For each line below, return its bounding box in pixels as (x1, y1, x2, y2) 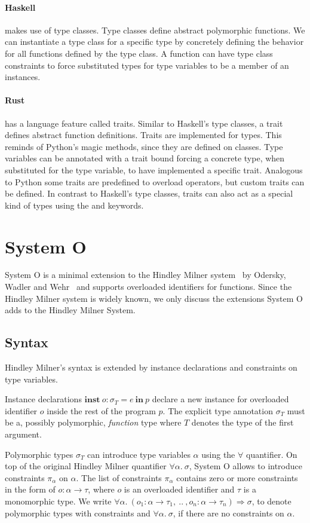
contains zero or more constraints (176, 471, 298, 484)
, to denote (251, 494, 291, 507)
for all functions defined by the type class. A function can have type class (5, 47, 273, 59)
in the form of (5, 483, 56, 496)
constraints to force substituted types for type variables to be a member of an (5, 59, 289, 71)
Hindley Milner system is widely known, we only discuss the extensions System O (5, 292, 303, 304)
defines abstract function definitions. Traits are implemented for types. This (5, 129, 282, 141)
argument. (5, 427, 42, 440)
